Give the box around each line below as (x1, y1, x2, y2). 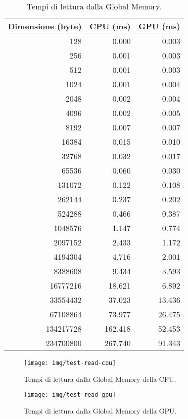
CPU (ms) (89, 20, 131, 32)
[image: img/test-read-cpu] (24, 359, 116, 366)
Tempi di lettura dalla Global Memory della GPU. (24, 405, 177, 416)
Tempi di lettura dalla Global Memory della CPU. (24, 373, 176, 384)
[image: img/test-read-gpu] (24, 391, 116, 399)
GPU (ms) (138, 20, 181, 32)
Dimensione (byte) (8, 20, 82, 32)
